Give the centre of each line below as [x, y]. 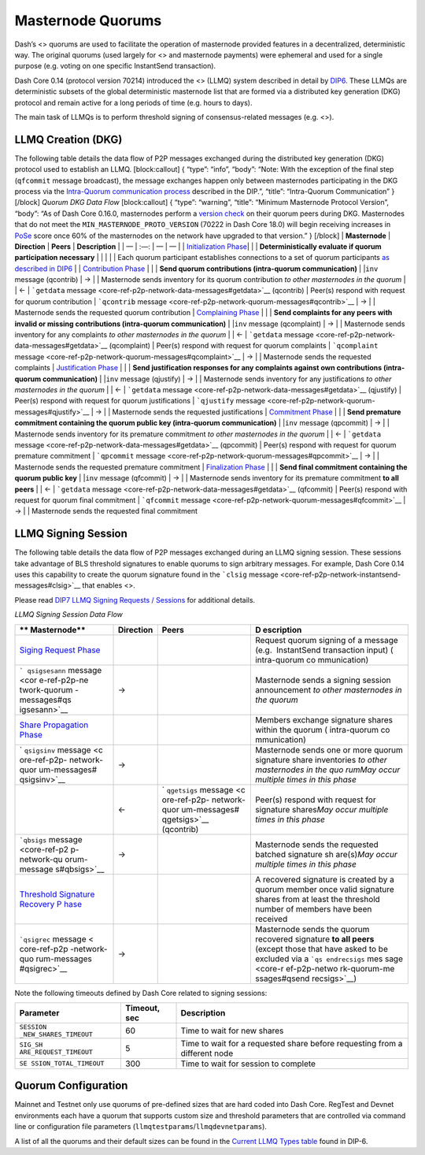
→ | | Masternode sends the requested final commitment [106, 511]
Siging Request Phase [60, 650]
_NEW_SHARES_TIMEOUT [56, 1034]
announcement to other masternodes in [328, 689]
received [271, 919]
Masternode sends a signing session [323, 680]
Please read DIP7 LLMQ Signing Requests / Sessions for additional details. [135, 600]
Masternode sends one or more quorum [329, 750]
